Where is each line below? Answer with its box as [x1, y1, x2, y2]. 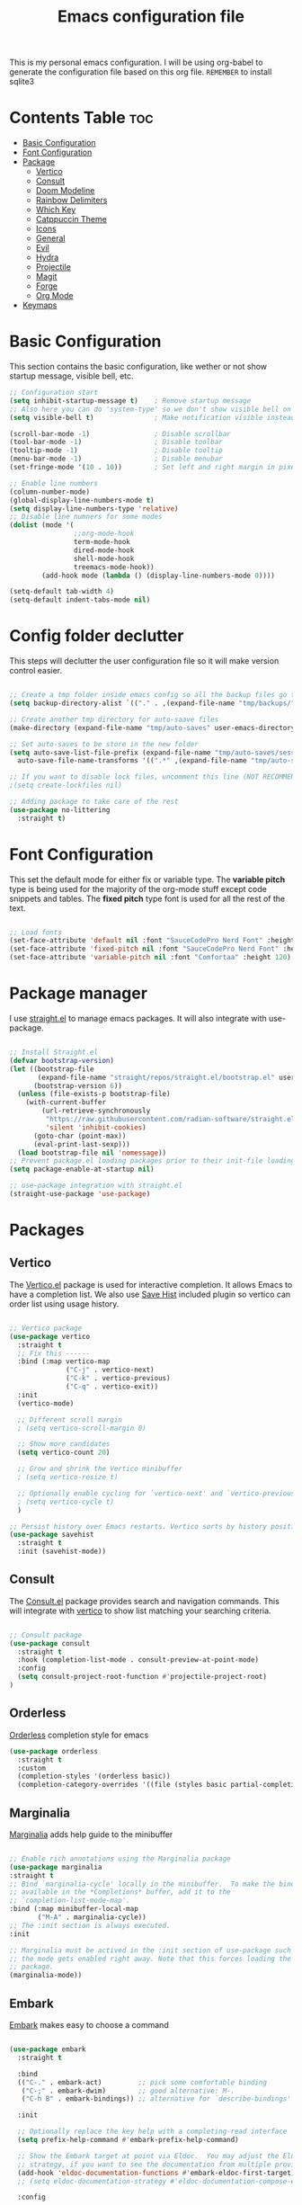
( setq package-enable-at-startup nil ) [9, 1165, 155, 1174]
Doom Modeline [35, 185, 95, 196]
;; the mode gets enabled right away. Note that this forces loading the [9, 1954, 292, 1963]
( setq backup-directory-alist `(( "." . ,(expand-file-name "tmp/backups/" [9, 699, 296, 708]
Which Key [35, 204, 76, 215]
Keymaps [22, 299, 58, 311]
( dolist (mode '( [9, 521, 75, 530]
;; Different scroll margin [17, 1415, 123, 1424]
